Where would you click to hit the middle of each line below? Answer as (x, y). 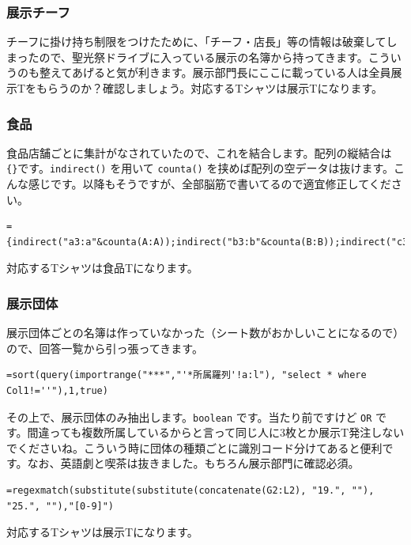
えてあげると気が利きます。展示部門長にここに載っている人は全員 (221, 72)
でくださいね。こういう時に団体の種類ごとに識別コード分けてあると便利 (194, 447)
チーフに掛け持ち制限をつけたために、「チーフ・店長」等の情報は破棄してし (202, 42)
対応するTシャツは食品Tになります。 (102, 268)
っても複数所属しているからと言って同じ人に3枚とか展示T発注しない (227, 432)
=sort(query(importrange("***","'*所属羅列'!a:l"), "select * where (187, 375)
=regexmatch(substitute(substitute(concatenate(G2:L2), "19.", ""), (190, 491)
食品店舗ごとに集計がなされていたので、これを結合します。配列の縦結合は (199, 152)
